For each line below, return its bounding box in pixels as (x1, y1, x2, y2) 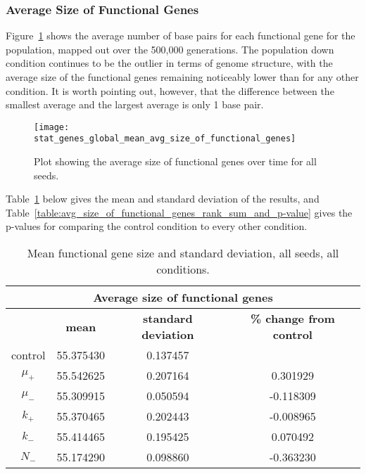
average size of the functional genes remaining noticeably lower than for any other (6, 70, 359, 84)
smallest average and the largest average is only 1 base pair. (6, 97, 264, 112)
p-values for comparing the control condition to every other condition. (6, 219, 308, 233)
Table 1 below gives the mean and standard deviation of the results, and (6, 191, 320, 206)
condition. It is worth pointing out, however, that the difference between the (6, 83, 334, 98)
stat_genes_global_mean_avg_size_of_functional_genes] (34, 134, 296, 144)
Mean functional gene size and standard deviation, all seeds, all (27, 245, 339, 262)
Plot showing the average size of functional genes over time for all (34, 154, 317, 169)
